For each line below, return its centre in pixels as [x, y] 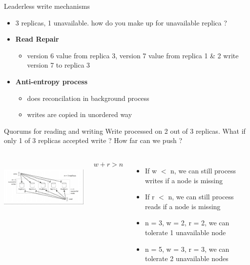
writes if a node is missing [184, 180]
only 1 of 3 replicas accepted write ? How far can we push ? [93, 140]
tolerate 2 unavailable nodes [187, 258]
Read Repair [37, 39]
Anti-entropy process [52, 81]
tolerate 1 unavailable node [185, 232]
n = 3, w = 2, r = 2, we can [187, 223]
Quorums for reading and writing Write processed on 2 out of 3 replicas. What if [125, 131]
